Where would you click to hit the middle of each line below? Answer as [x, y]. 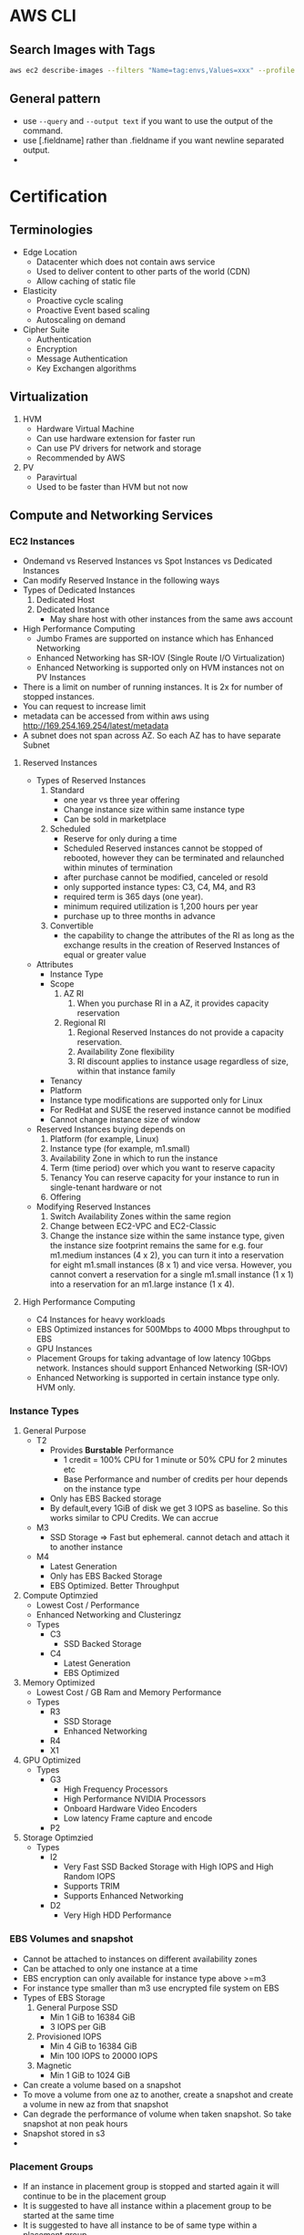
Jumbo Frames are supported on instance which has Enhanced [155, 638]
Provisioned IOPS [69, 2036]
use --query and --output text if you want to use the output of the [147, 120]
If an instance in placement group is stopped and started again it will [151, 2187]
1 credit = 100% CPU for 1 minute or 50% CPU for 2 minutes [176, 1460]
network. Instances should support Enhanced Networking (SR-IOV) [162, 1368]
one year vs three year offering [122, 800]
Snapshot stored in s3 [64, 2133]
